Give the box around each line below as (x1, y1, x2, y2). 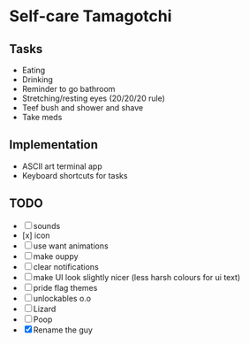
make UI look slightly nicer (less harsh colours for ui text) (33, 271, 241, 282)
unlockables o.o (33, 293, 91, 303)
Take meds (21, 112, 63, 122)
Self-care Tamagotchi (9, 6, 172, 27)
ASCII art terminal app (21, 161, 103, 172)
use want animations (33, 241, 109, 251)
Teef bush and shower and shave (21, 103, 144, 112)
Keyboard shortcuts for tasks (21, 170, 128, 180)
